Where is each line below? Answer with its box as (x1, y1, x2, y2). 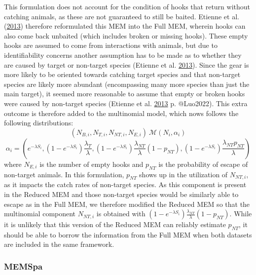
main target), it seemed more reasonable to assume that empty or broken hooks (4, 88, 245, 99)
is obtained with (96, 208, 146, 219)
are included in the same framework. (4, 239, 114, 249)
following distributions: (4, 118, 73, 128)
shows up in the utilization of (139, 169, 228, 179)
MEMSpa (4, 260, 43, 272)
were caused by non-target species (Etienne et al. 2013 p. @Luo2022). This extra (4, 98, 248, 108)
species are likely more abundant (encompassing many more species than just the (4, 79, 250, 89)
